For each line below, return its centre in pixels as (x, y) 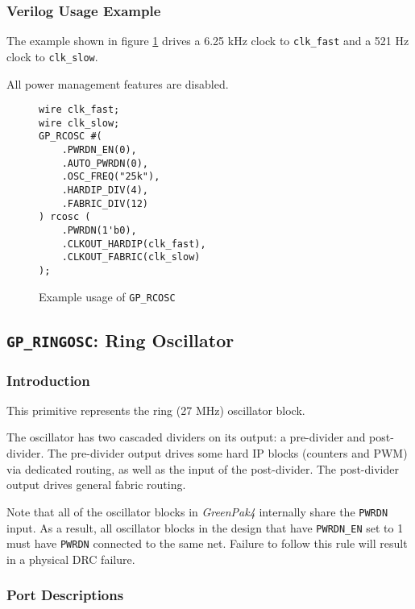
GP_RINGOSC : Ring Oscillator (120, 340)
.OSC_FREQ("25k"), (111, 177)
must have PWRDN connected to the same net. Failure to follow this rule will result (207, 543)
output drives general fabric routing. (96, 485)
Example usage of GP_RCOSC (107, 296)
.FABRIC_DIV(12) (105, 203)
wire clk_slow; (79, 123)
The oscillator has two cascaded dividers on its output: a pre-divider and (186, 437)
